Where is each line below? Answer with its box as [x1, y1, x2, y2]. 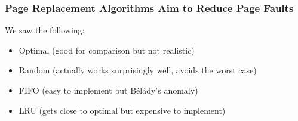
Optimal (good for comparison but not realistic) [19, 44, 195, 56]
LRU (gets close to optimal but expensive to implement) [19, 104, 226, 116]
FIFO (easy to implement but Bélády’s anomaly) [19, 84, 198, 96]
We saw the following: [5, 24, 85, 36]
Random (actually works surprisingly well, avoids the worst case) [19, 64, 257, 76]
